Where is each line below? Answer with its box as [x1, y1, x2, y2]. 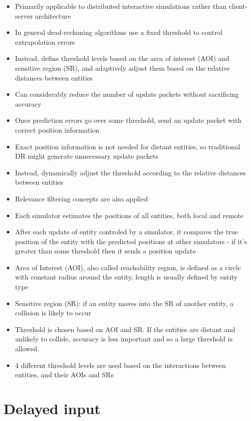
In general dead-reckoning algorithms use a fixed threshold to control [15, 27, 223, 37]
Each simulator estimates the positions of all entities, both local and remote [15, 210, 244, 220]
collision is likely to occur [15, 308, 91, 318]
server [15, 10, 33, 21]
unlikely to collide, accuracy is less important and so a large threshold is [15, 334, 233, 344]
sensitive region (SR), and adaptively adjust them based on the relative [15, 62, 230, 73]
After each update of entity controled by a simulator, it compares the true [15, 226, 238, 237]
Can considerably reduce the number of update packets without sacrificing [15, 89, 239, 99]
